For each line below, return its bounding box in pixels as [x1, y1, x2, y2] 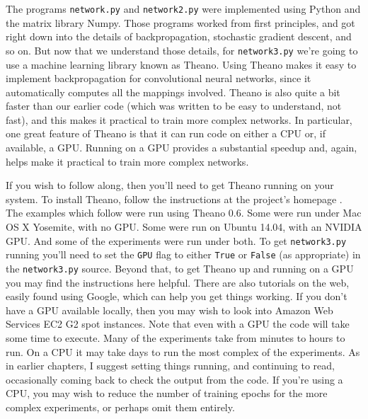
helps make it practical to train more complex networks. [6, 154, 249, 168]
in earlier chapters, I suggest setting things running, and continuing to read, [6, 358, 335, 373]
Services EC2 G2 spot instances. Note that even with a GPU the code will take [6, 316, 350, 331]
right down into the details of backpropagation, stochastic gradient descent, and [6, 29, 352, 44]
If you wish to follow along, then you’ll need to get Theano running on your [6, 178, 334, 193]
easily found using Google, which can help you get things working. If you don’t [6, 289, 347, 304]
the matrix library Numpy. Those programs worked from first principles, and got [6, 15, 355, 30]
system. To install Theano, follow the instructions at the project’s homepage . [6, 191, 343, 206]
